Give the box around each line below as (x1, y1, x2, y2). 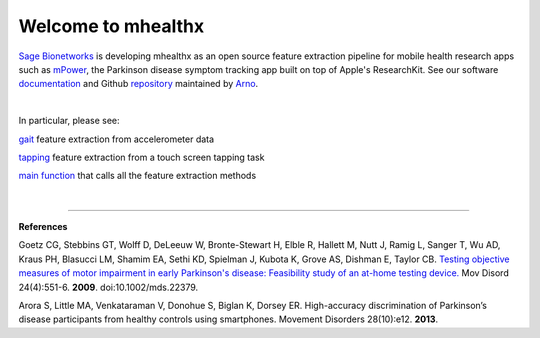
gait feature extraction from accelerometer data (18, 133, 215, 145)
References (18, 221, 68, 233)
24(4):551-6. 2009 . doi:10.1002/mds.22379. (18, 281, 199, 293)
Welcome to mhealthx (18, 15, 205, 37)
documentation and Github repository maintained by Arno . (18, 78, 259, 90)
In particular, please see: (18, 115, 120, 127)
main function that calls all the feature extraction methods (18, 170, 257, 182)
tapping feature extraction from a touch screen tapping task (18, 151, 265, 163)
